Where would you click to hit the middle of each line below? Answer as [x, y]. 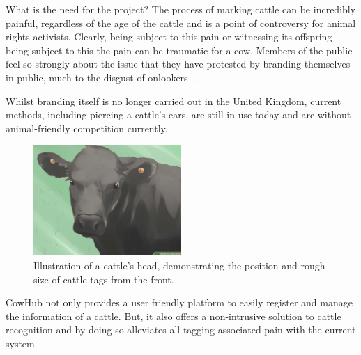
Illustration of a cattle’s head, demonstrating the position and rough [179, 265]
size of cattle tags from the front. [104, 279]
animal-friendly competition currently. [87, 128]
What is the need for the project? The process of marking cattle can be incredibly [181, 9]
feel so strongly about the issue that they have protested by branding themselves [178, 64]
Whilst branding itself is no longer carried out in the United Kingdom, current [174, 101]
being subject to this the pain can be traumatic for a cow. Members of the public [179, 50]
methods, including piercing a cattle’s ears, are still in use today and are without [178, 115]
